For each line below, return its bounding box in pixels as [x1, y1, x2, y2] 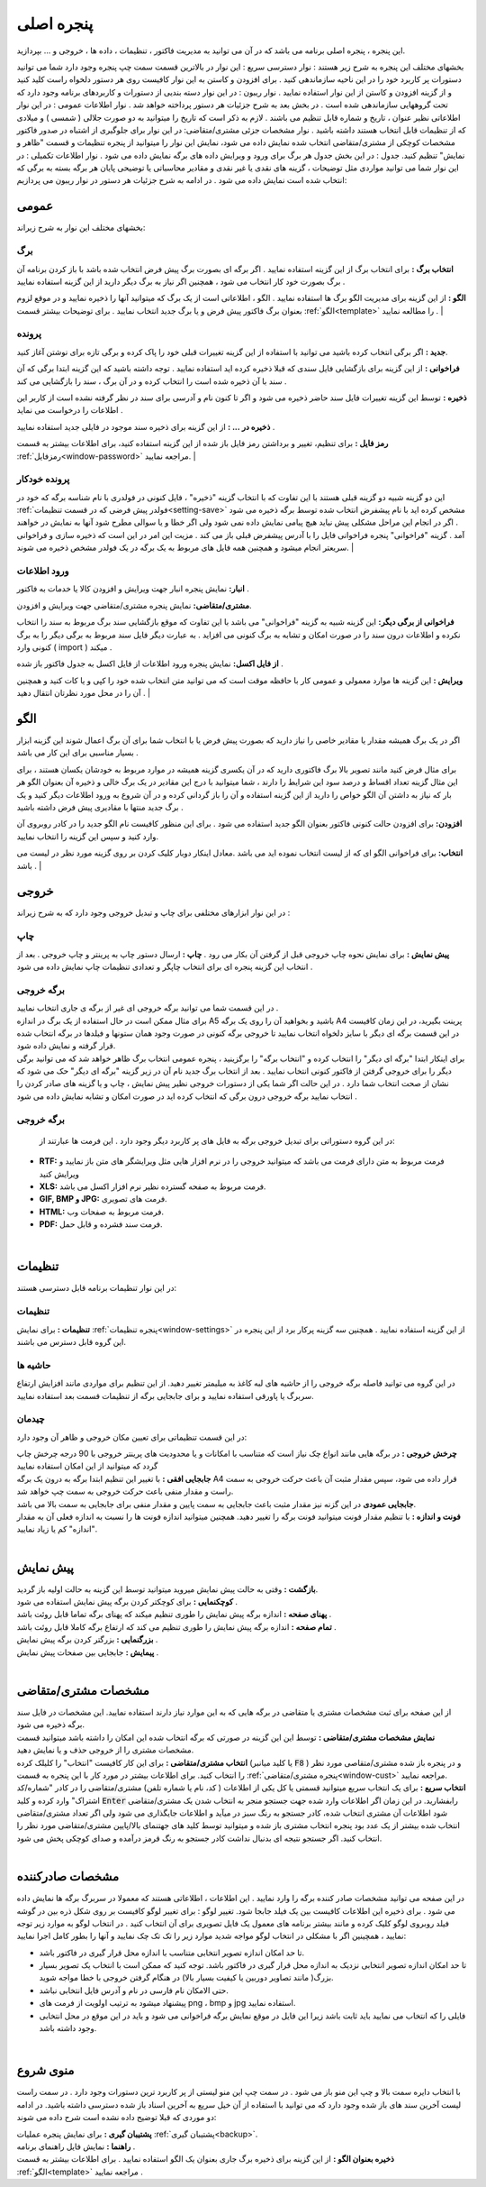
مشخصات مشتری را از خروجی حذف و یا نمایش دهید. [16, 1744, 194, 1755]
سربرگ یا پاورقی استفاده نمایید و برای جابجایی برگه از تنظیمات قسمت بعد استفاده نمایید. [16, 1390, 314, 1401]
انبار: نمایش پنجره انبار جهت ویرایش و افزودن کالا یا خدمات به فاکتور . [16, 583, 249, 594]
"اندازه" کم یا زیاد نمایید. [16, 1524, 98, 1534]
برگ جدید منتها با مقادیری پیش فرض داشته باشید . [16, 801, 184, 812]
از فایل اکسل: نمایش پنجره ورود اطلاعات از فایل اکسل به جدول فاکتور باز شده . [16, 658, 283, 669]
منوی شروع [16, 2063, 75, 2078]
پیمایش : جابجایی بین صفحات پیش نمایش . [16, 1646, 159, 1658]
